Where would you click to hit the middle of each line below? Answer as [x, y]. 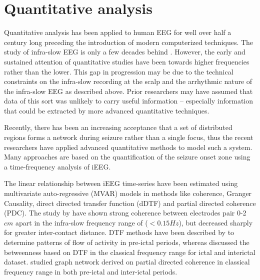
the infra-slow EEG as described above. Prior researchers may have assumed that [128, 91]
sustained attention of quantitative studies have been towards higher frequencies [127, 61]
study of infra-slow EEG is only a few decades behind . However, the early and [125, 52]
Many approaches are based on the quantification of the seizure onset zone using [127, 157]
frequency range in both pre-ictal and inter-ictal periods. [91, 271]
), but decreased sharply [216, 222]
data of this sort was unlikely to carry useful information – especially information [129, 101]
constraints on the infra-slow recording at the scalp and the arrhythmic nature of [128, 81]
